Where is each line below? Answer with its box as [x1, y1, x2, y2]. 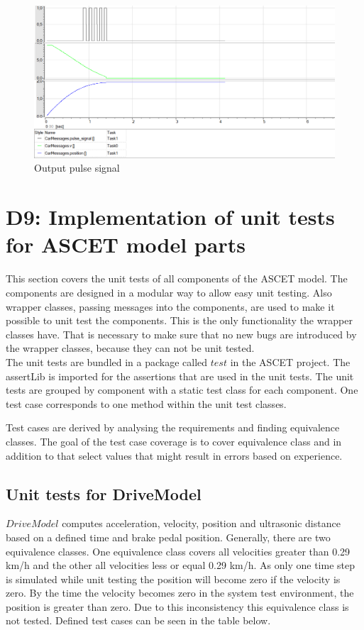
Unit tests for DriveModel [6, 482, 202, 504]
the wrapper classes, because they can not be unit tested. [6, 341, 255, 355]
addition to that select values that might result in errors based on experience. [6, 448, 343, 463]
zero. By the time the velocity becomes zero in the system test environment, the [6, 585, 354, 600]
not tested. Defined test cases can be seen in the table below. [6, 613, 271, 628]
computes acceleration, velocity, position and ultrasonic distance [62, 516, 341, 531]
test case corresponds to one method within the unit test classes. [6, 396, 287, 411]
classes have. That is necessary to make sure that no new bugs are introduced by [6, 326, 357, 341]
